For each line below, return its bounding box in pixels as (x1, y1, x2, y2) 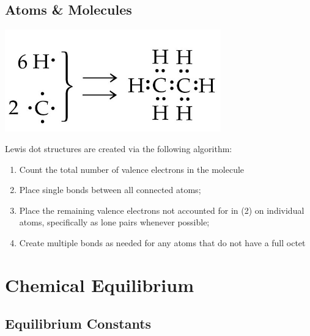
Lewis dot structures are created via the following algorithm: (5, 142, 232, 155)
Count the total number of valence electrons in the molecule (19, 163, 245, 175)
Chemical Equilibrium (5, 272, 194, 297)
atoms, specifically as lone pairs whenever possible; (19, 216, 210, 228)
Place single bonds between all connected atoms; (19, 183, 201, 196)
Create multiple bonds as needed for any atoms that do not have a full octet (19, 236, 306, 249)
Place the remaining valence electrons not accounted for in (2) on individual (19, 203, 304, 216)
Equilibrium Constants (5, 314, 152, 333)
